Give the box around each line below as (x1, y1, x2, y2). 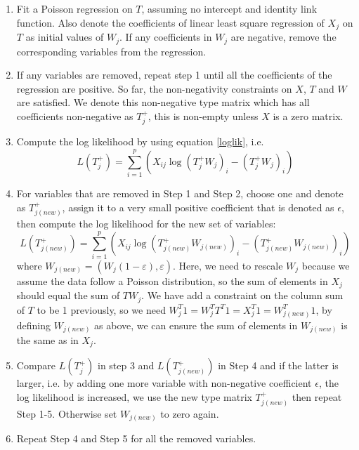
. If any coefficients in (119, 29, 212, 44)
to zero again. (160, 406, 219, 421)
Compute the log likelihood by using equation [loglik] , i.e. (16, 134, 264, 149)
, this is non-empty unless (148, 108, 259, 123)
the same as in (16, 333, 79, 348)
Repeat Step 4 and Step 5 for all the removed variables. (16, 431, 256, 446)
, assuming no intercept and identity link (141, 1, 318, 15)
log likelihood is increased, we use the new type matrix (16, 390, 252, 404)
